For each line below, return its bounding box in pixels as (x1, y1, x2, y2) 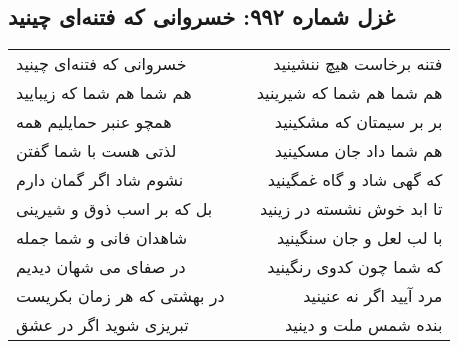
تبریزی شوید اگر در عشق (16, 313, 189, 337)
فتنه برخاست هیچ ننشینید (273, 52, 443, 76)
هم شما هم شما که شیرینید (256, 81, 443, 105)
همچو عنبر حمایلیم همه (16, 110, 172, 134)
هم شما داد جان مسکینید (274, 139, 443, 163)
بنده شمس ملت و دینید (284, 313, 443, 337)
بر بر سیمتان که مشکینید (274, 110, 443, 134)
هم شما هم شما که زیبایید (16, 81, 192, 105)
